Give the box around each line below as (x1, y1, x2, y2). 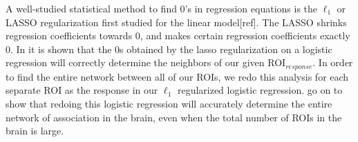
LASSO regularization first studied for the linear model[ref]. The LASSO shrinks (6, 14, 347, 29)
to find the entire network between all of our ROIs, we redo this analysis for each (6, 69, 349, 83)
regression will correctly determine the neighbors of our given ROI (6, 55, 286, 70)
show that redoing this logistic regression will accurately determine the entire (6, 97, 332, 111)
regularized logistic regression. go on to (177, 83, 343, 97)
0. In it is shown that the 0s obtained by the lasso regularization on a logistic (6, 41, 332, 56)
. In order (312, 55, 353, 70)
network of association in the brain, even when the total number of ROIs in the (6, 110, 342, 124)
